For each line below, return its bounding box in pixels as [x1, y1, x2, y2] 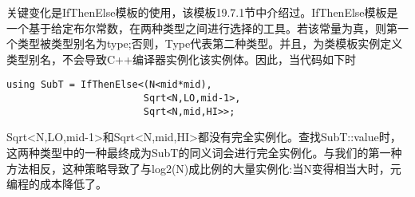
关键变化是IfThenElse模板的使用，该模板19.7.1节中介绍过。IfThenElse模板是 [6, 4, 398, 20]
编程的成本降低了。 [6, 175, 107, 192]
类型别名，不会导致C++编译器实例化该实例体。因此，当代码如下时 [6, 50, 356, 67]
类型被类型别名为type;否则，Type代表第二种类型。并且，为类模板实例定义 [17, 35, 403, 52]
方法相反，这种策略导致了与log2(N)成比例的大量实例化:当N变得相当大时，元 [6, 160, 401, 176]
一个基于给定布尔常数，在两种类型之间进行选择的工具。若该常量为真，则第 [6, 19, 397, 36]
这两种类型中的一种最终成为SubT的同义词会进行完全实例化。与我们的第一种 [6, 144, 402, 160]
